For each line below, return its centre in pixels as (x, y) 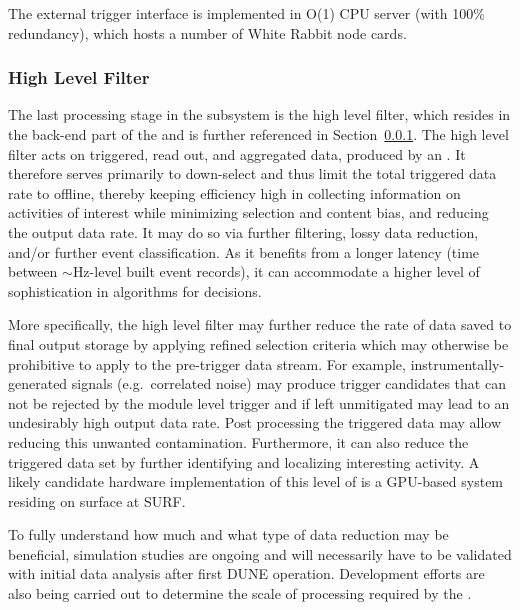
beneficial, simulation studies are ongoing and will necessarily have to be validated (260, 553)
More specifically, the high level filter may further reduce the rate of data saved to (260, 324)
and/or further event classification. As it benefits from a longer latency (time (244, 251)
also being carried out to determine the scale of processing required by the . (240, 593)
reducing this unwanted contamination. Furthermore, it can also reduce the (238, 441)
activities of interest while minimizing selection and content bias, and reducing (248, 212)
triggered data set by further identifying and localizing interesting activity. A (244, 461)
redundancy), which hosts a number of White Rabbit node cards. (207, 32)
